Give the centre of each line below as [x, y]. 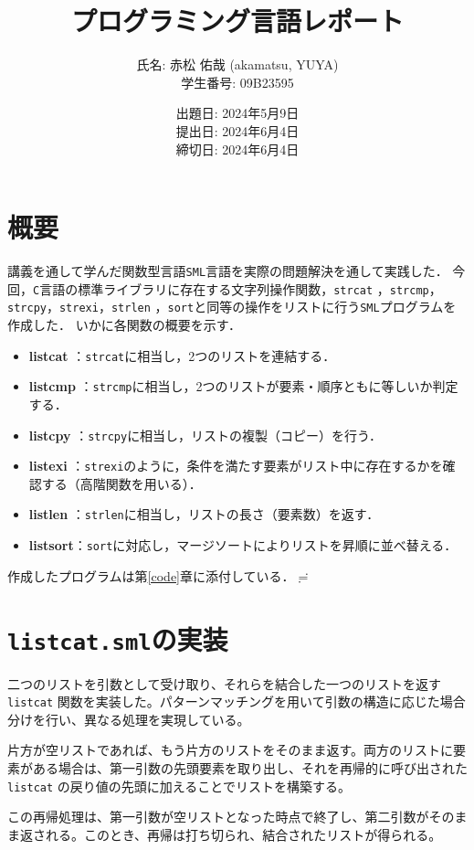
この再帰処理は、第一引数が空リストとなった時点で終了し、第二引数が [218, 817]
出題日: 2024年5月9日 [237, 113]
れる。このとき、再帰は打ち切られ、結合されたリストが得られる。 [243, 834]
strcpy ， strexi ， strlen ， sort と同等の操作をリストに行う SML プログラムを [232, 307]
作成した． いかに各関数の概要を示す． [125, 324]
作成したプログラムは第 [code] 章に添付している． [151, 575]
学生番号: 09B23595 [237, 82]
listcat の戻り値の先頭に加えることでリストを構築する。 [179, 786]
